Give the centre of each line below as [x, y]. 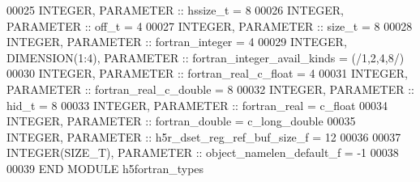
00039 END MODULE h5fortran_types [105, 168]
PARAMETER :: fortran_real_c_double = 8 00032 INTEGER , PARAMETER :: [210, 89]
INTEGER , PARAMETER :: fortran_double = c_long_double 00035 [181, 121]
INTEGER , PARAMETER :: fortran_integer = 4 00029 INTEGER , [177, 42]
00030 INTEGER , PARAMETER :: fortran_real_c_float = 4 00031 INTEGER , [207, 73]
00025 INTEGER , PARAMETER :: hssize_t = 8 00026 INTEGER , [175, 10]
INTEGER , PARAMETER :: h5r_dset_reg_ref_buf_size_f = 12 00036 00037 [204, 136]
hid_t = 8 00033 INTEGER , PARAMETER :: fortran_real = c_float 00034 [197, 105]
